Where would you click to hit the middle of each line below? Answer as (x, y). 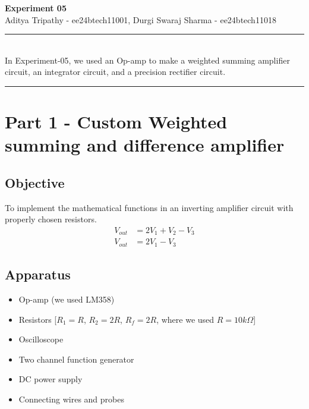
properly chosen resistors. (51, 219)
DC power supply (51, 379)
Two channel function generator (76, 359)
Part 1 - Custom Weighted (116, 122)
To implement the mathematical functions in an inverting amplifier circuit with (149, 207)
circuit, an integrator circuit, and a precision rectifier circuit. (115, 72)
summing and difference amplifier (145, 145)
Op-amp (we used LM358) (67, 299)
